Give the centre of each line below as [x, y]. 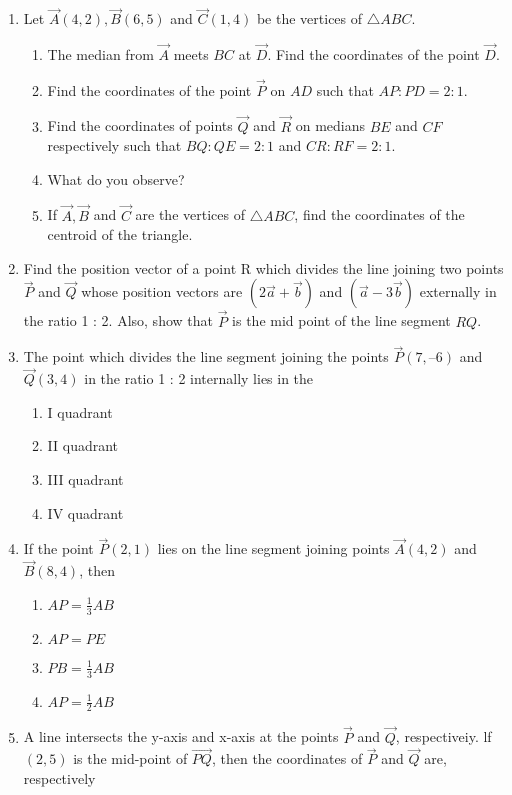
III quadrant [85, 479]
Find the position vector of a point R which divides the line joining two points [263, 267]
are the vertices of [190, 214]
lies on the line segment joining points [273, 548]
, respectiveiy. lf [443, 736]
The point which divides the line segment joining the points [206, 356]
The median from [100, 54]
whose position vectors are [162, 291]
